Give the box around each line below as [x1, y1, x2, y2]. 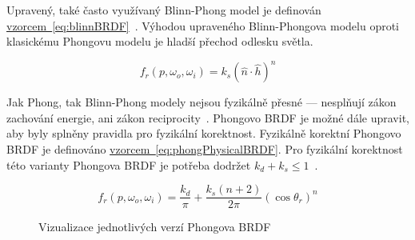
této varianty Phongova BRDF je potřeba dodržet [6, 156, 251, 173]
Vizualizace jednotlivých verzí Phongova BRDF [38, 218, 271, 235]
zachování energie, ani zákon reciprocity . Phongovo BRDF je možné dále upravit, [6, 109, 409, 126]
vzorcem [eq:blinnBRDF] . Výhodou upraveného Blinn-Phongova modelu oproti [6, 17, 399, 34]
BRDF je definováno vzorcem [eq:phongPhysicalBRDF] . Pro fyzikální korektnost [6, 141, 403, 158]
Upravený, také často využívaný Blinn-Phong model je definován [6, 2, 321, 18]
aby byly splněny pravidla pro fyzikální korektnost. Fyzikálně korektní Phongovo [6, 125, 401, 142]
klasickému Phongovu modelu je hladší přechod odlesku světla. [6, 33, 313, 50]
